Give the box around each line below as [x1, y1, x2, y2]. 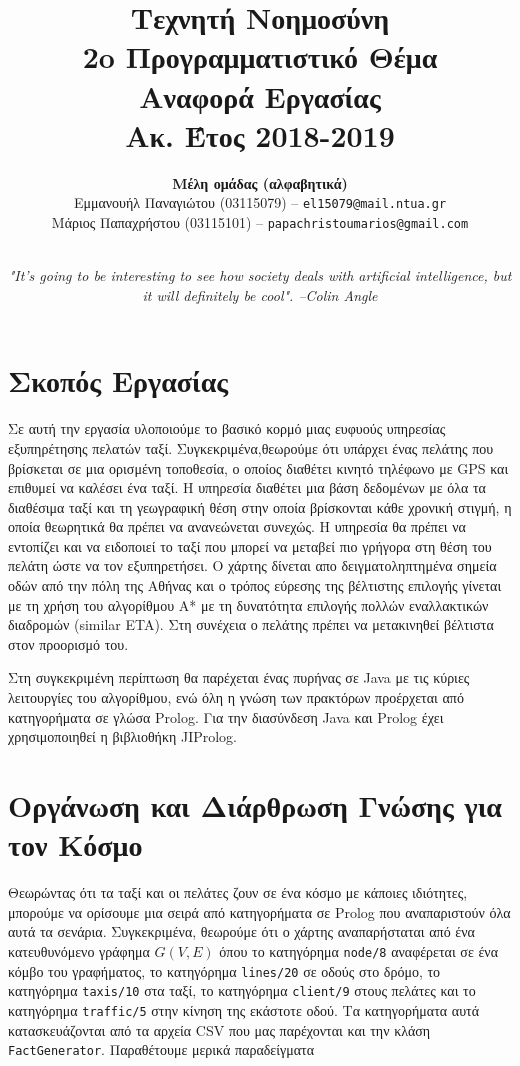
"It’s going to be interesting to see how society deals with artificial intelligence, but [8, 265, 512, 286]
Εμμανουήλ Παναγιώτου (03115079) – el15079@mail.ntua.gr [73, 192, 447, 213]
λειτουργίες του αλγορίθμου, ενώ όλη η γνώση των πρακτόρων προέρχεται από [8, 687, 464, 708]
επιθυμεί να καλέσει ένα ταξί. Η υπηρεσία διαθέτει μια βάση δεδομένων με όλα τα [8, 477, 486, 498]
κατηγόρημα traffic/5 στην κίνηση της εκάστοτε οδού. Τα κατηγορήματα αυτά [8, 999, 480, 1020]
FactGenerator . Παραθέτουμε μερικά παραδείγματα [8, 1039, 314, 1060]
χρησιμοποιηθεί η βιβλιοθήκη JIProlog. [8, 726, 238, 747]
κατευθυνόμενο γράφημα [8, 940, 150, 961]
